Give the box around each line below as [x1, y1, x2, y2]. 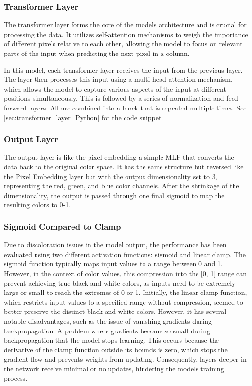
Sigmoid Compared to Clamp [4, 220, 121, 232]
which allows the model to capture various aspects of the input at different [4, 83, 226, 93]
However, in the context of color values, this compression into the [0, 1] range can [4, 268, 247, 278]
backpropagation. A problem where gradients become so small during [4, 325, 210, 335]
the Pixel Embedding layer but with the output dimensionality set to [4, 171, 210, 181]
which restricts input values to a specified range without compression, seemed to [4, 296, 243, 307]
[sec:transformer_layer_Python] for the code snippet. [4, 112, 163, 122]
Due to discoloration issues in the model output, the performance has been [4, 239, 227, 250]
